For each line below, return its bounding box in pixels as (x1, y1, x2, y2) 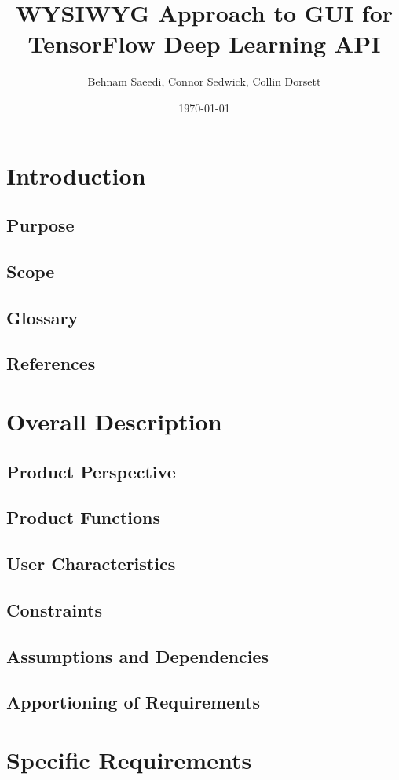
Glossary (6, 305, 79, 329)
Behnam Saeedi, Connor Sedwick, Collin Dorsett (87, 73, 321, 90)
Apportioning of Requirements (6, 690, 261, 714)
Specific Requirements (6, 744, 252, 776)
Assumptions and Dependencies (6, 643, 269, 668)
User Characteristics (6, 551, 176, 576)
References (6, 351, 96, 375)
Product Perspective (6, 459, 176, 483)
